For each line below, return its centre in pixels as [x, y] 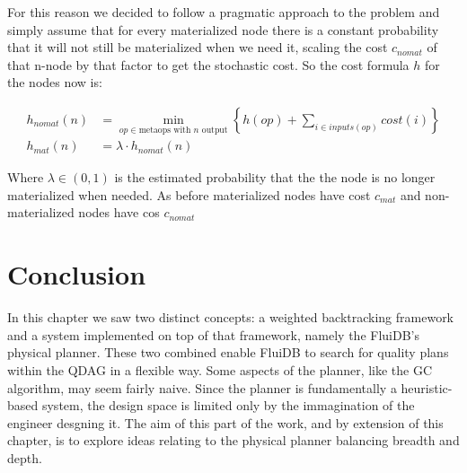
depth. [25, 457]
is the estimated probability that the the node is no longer [275, 177]
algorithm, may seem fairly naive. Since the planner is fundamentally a [202, 387]
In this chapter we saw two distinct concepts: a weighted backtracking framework [231, 317]
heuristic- [427, 387]
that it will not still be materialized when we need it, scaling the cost [198, 47]
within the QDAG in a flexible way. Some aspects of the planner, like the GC [220, 369]
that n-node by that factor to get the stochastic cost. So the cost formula [208, 64]
